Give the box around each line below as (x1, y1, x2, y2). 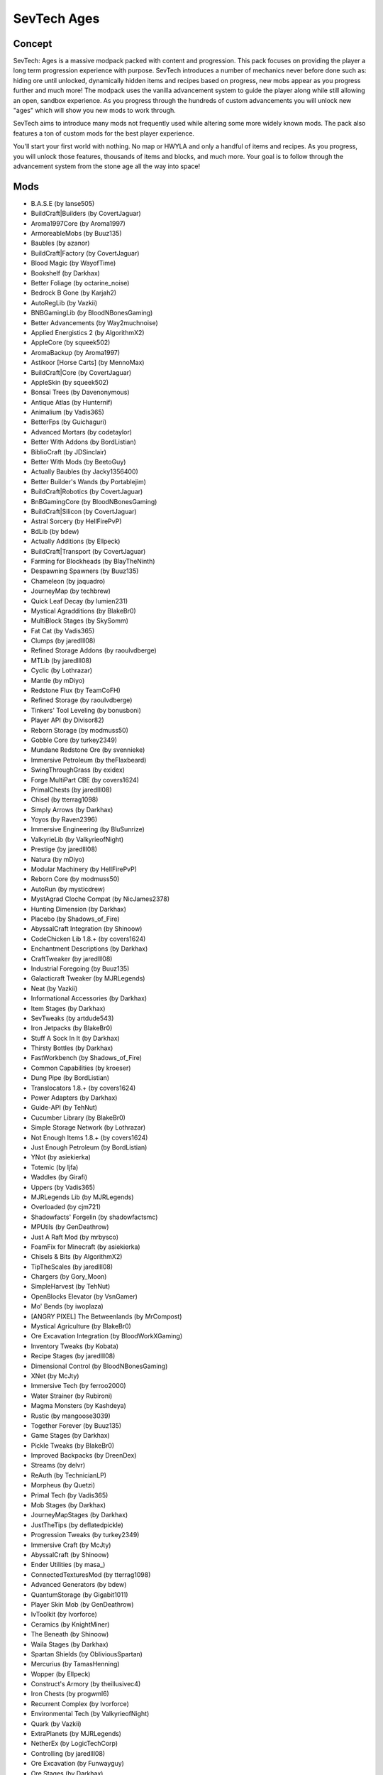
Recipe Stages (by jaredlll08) (30, 1352, 116, 1360)
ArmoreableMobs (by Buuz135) (30, 229, 122, 238)
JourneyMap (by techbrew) (30, 586, 111, 596)
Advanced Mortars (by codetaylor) (30, 427, 133, 436)
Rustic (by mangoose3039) (30, 1411, 111, 1420)
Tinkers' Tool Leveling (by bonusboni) (30, 706, 142, 714)
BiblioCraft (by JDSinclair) (30, 447, 106, 456)
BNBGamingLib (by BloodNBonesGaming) (30, 309, 153, 317)
